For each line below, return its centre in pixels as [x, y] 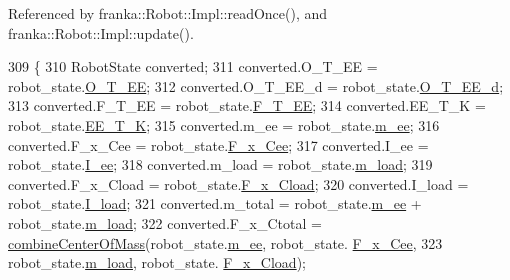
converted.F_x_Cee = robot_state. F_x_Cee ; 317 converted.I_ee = [218, 144]
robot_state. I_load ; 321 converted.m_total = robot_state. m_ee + [215, 203]
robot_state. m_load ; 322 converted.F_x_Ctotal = [165, 222]
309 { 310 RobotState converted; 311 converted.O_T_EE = [193, 66]
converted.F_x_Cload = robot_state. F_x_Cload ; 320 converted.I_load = [238, 183]
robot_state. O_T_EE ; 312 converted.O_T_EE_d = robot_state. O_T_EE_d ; [256, 85]
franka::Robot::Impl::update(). [101, 32]
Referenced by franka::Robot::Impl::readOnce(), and [168, 13]
